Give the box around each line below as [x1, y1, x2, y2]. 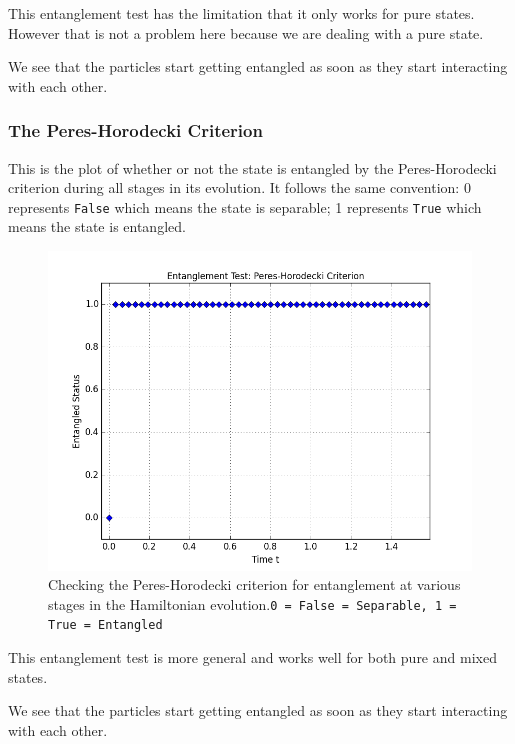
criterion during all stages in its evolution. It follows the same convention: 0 [8, 177, 471, 198]
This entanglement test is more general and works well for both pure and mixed [8, 647, 497, 668]
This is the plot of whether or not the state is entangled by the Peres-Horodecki [8, 157, 497, 178]
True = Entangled [48, 618, 163, 633]
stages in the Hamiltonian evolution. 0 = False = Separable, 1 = [48, 593, 457, 614]
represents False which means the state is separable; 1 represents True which [8, 196, 482, 217]
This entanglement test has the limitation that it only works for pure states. [8, 3, 475, 23]
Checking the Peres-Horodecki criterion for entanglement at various [48, 574, 461, 595]
